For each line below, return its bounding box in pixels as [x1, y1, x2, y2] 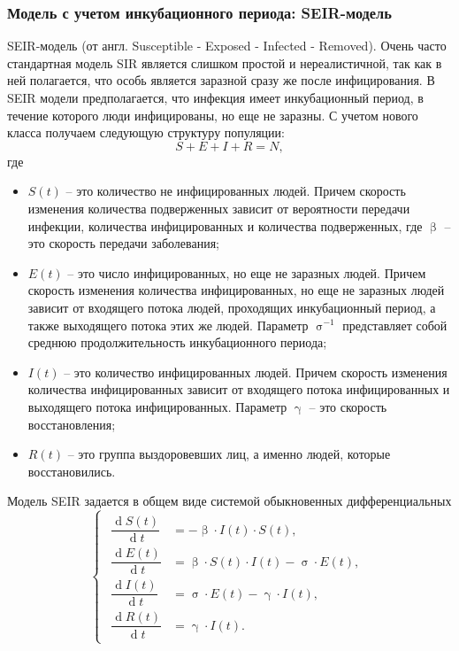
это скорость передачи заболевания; [27, 234, 219, 252]
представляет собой [342, 315, 448, 334]
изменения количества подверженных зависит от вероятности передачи [27, 198, 410, 217]
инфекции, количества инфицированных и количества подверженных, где [27, 216, 423, 235]
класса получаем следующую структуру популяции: [7, 123, 285, 142]
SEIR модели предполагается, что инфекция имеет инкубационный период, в [7, 89, 424, 106]
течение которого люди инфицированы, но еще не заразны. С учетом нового [7, 105, 418, 124]
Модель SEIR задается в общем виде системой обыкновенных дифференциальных [7, 492, 452, 510]
